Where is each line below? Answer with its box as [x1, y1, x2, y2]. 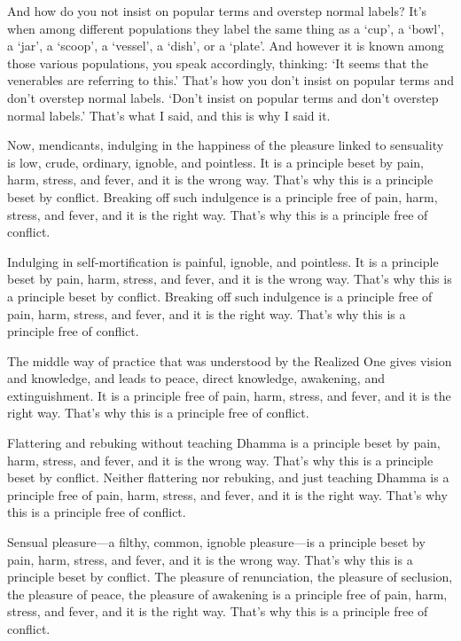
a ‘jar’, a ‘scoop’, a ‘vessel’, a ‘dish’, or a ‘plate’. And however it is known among [7, 36, 444, 55]
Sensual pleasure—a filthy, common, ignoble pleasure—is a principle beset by [7, 533, 426, 551]
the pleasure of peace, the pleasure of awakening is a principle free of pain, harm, [7, 584, 448, 603]
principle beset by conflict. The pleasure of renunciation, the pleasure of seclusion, [7, 567, 453, 586]
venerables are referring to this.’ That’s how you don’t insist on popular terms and [7, 71, 454, 90]
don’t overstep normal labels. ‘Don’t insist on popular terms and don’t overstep [7, 88, 439, 106]
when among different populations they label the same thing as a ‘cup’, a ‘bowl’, [7, 19, 445, 37]
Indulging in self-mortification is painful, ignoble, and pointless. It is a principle [7, 252, 439, 270]
